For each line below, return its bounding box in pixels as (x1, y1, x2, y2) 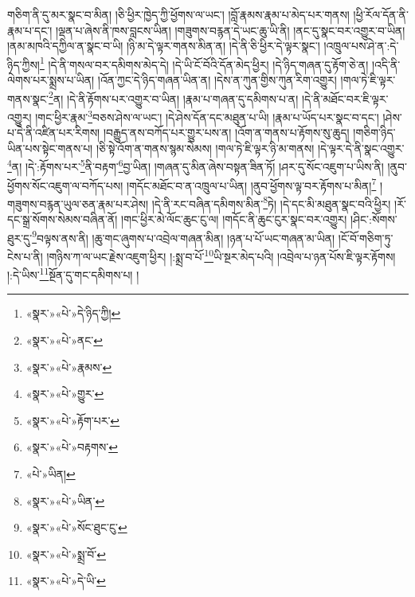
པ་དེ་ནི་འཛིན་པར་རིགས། (7, 124, 100, 141)
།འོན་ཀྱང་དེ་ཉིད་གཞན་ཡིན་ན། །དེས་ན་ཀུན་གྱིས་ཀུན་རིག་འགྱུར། (97, 72, 337, 88)
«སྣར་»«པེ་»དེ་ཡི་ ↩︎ (25, 572, 106, 589)
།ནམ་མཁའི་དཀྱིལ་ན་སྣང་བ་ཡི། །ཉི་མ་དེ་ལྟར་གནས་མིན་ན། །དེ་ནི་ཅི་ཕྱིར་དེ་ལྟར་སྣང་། (7, 37, 320, 54)
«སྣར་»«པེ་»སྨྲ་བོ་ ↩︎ (25, 545, 106, 562)
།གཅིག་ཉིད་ (353, 124, 396, 141)
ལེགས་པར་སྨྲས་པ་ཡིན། (7, 72, 95, 88)
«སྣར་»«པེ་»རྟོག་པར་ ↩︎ (25, 412, 120, 428)
